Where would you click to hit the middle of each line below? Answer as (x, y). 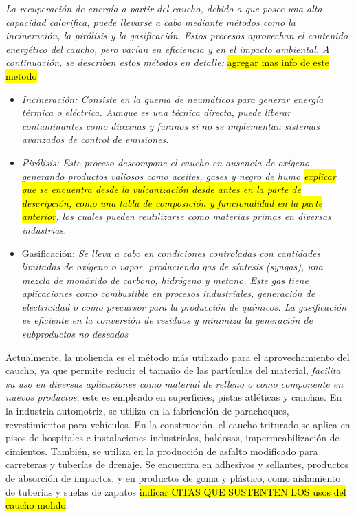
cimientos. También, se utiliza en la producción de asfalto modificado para (162, 451)
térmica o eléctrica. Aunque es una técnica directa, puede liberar (156, 112)
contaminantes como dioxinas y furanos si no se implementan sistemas (170, 125)
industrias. (44, 229)
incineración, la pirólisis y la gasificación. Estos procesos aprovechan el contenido (177, 35)
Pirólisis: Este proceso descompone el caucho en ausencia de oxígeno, (167, 162)
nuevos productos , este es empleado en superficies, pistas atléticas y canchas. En (174, 397)
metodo (21, 75)
